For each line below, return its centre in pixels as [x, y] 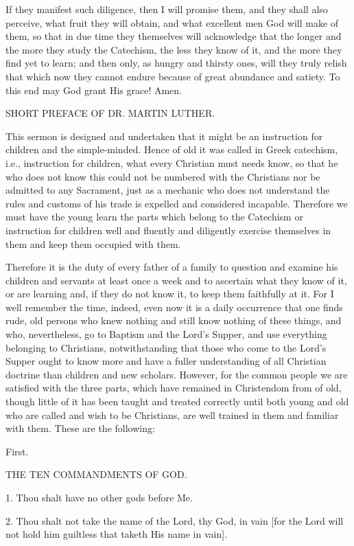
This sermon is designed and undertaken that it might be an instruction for [164, 136]
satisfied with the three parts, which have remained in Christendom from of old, [174, 388]
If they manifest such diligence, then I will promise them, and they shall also [167, 9]
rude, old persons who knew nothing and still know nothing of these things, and [174, 320]
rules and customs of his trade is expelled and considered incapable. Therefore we [177, 203]
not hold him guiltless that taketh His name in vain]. [117, 534]
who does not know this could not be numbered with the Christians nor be [163, 176]
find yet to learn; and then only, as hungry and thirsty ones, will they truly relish [176, 63]
